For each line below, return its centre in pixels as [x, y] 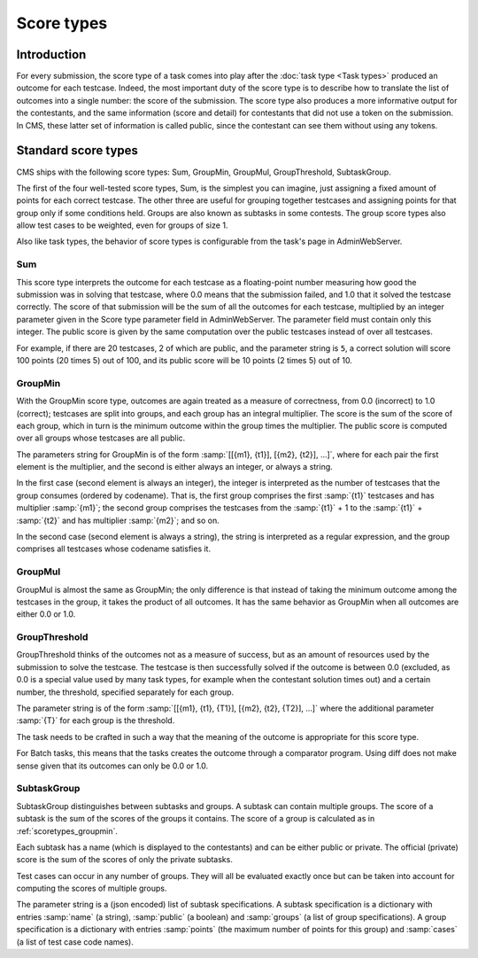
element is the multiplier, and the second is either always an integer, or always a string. [175, 467]
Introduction [51, 55]
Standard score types [77, 151]
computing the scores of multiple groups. [92, 888]
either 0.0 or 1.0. [46, 614]
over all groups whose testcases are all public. [101, 438]
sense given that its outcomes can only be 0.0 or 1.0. [112, 766]
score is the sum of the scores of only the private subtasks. [125, 860]
